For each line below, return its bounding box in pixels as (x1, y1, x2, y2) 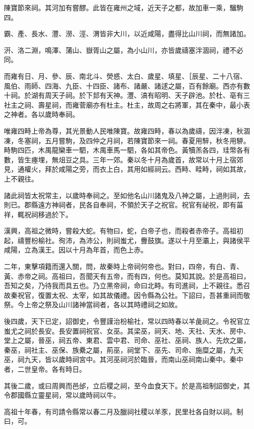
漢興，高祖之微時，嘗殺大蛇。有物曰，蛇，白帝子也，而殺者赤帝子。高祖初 (4, 226, 243, 236)
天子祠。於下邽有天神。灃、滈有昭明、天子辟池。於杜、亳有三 (51, 90, 250, 100)
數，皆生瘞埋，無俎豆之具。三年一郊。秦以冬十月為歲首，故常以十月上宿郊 (4, 154, 243, 164)
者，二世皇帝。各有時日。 (4, 364, 86, 374)
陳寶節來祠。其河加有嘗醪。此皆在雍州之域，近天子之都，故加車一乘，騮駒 (4, 2, 243, 12)
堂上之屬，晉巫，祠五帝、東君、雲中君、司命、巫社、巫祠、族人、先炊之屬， (4, 335, 250, 345)
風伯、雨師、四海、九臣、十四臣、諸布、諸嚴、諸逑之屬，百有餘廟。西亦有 (4, 80, 243, 90)
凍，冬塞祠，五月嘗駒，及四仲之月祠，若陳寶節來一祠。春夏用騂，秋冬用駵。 (4, 135, 250, 145)
